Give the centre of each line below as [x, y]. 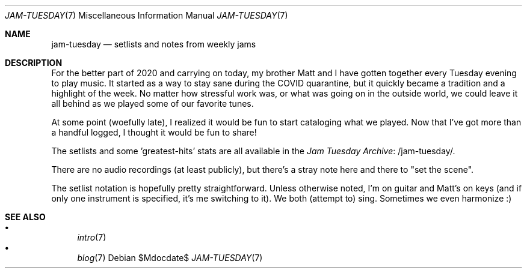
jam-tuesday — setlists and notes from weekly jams [154, 44]
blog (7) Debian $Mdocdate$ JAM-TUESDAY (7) [170, 258]
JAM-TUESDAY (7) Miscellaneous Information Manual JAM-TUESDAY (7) [146, 15]
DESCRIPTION [34, 63]
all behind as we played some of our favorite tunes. [153, 103]
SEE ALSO [25, 217]
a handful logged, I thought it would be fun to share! [154, 132]
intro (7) [92, 237]
